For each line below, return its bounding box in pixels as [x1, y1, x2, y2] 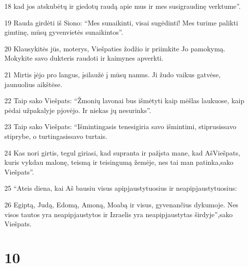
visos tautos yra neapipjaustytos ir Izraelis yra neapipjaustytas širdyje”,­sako [4, 209, 233, 219]
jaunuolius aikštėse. [4, 79, 63, 89]
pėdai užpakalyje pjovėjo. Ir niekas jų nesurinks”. [4, 105, 151, 115]
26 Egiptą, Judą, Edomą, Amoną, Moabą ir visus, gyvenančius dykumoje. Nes [4, 199, 239, 209]
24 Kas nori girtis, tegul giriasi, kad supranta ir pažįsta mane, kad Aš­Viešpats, [4, 147, 240, 157]
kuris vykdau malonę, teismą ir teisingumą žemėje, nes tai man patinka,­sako [4, 157, 233, 167]
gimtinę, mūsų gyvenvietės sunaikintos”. [4, 27, 123, 37]
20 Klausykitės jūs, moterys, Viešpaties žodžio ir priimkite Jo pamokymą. [4, 43, 225, 53]
